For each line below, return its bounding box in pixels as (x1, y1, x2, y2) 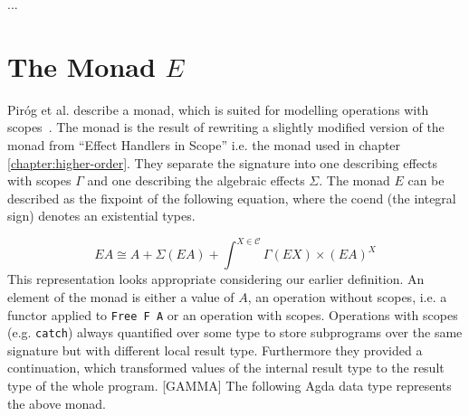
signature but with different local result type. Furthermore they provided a (7, 340, 423, 359)
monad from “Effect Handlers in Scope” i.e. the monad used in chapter (7, 135, 401, 154)
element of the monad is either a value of (7, 287, 234, 306)
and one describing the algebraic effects (87, 171, 305, 190)
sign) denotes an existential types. (7, 206, 196, 225)
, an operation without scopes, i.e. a (247, 287, 447, 306)
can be (407, 171, 445, 190)
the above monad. (7, 393, 106, 412)
